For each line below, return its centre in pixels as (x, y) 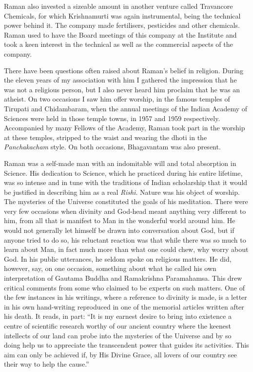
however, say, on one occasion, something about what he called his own (110, 268)
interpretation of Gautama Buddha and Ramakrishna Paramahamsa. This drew (123, 278)
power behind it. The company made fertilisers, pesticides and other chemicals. (122, 25)
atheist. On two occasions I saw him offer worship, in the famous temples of (117, 99)
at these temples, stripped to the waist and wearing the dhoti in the (106, 137)
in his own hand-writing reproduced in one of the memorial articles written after (124, 306)
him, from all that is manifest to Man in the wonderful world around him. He (120, 220)
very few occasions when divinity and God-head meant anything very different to (125, 211)
